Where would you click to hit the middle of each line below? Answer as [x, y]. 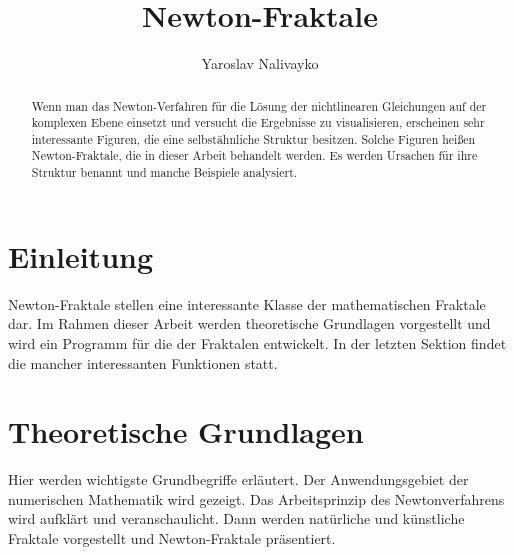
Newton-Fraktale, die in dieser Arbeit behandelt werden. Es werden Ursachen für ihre [254, 155]
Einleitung [81, 255]
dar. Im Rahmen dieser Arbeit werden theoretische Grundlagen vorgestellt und [249, 323]
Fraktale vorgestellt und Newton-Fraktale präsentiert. [172, 538]
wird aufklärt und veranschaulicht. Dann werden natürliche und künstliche [236, 518]
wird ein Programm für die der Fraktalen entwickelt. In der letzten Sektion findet [257, 342]
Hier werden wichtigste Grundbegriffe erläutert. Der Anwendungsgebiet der [238, 479]
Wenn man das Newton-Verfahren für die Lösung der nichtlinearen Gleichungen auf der [259, 105]
